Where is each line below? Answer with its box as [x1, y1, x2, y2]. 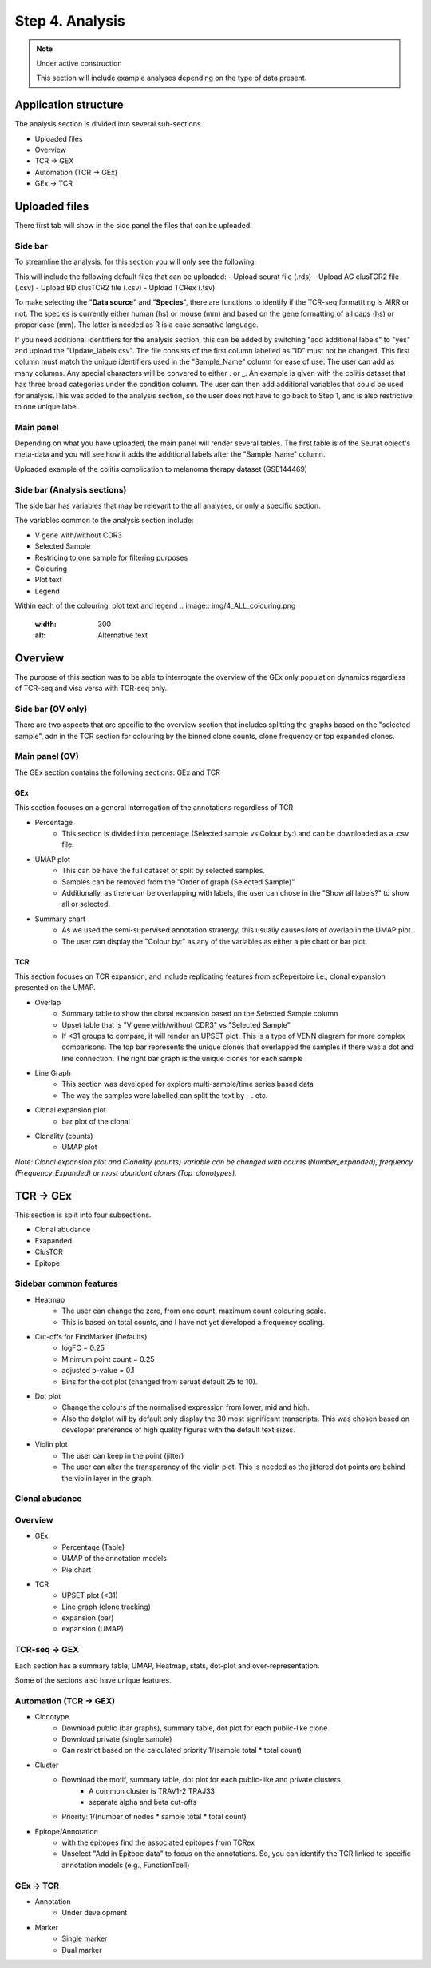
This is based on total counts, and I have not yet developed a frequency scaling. [61, 1317, 325, 1327]
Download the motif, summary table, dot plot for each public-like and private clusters [61, 1775, 341, 1785]
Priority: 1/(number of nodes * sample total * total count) [61, 1812, 247, 1822]
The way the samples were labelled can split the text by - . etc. [61, 1090, 268, 1100]
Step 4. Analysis [14, 12, 125, 30]
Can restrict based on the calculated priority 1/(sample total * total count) [61, 1746, 302, 1755]
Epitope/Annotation [34, 1826, 99, 1836]
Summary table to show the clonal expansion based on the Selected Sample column [61, 1008, 338, 1019]
